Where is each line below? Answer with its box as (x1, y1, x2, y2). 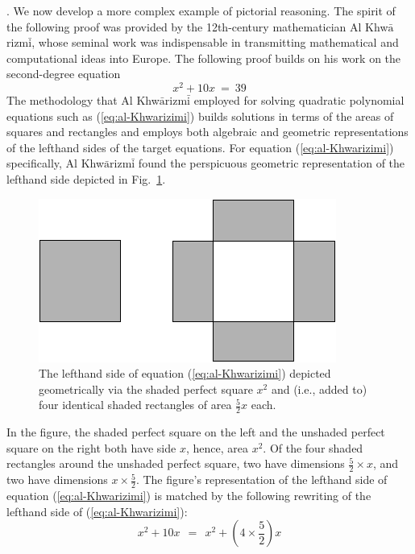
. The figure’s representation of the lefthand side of (135, 471, 388, 488)
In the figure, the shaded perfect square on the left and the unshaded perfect (6, 424, 385, 440)
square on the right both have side (6, 439, 176, 456)
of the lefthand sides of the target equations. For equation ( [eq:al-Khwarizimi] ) (6, 138, 394, 155)
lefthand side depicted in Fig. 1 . (6, 171, 166, 188)
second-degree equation (6, 65, 121, 82)
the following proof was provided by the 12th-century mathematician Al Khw (6, 18, 388, 35)
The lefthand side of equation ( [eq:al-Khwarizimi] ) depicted (39, 365, 331, 382)
